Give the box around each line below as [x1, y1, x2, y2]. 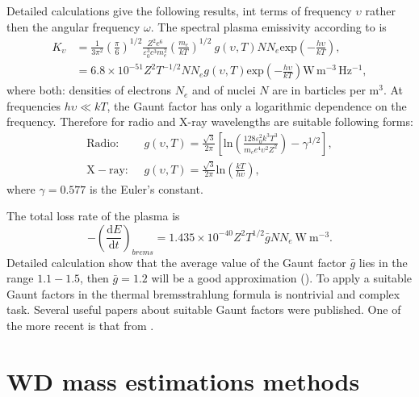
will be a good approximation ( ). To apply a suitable [151, 270, 413, 286]
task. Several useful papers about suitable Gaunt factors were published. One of [6, 301, 401, 318]
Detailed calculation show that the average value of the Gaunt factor [6, 253, 346, 270]
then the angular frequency [6, 18, 140, 35]
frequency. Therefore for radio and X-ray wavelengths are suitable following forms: [6, 113, 413, 130]
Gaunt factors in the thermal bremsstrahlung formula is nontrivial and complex [6, 285, 400, 302]
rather [365, 2, 396, 19]
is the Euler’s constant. [89, 180, 203, 197]
